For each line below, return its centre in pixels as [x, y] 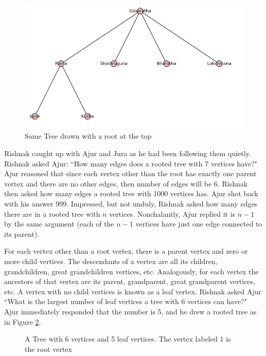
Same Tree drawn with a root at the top [88, 136]
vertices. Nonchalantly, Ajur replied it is [172, 213]
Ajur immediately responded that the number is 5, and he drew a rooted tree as [130, 311]
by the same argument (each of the [59, 224]
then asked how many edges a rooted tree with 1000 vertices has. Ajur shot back [131, 193]
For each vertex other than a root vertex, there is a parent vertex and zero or [126, 251]
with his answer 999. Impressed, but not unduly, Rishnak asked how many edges [131, 204]
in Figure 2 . [23, 321]
